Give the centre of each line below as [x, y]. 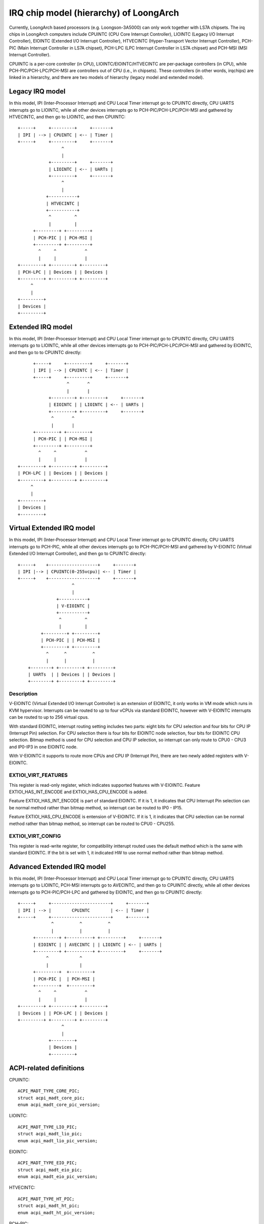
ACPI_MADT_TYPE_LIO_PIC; [47, 1127]
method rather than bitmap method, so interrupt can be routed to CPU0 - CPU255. [92, 824]
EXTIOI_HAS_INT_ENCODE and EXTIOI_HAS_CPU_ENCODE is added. [78, 792]
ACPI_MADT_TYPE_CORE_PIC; [49, 1091]
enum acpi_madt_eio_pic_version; [58, 1177]
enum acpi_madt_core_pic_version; [59, 1105]
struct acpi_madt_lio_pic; [50, 1134]
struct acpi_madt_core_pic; [51, 1098]
